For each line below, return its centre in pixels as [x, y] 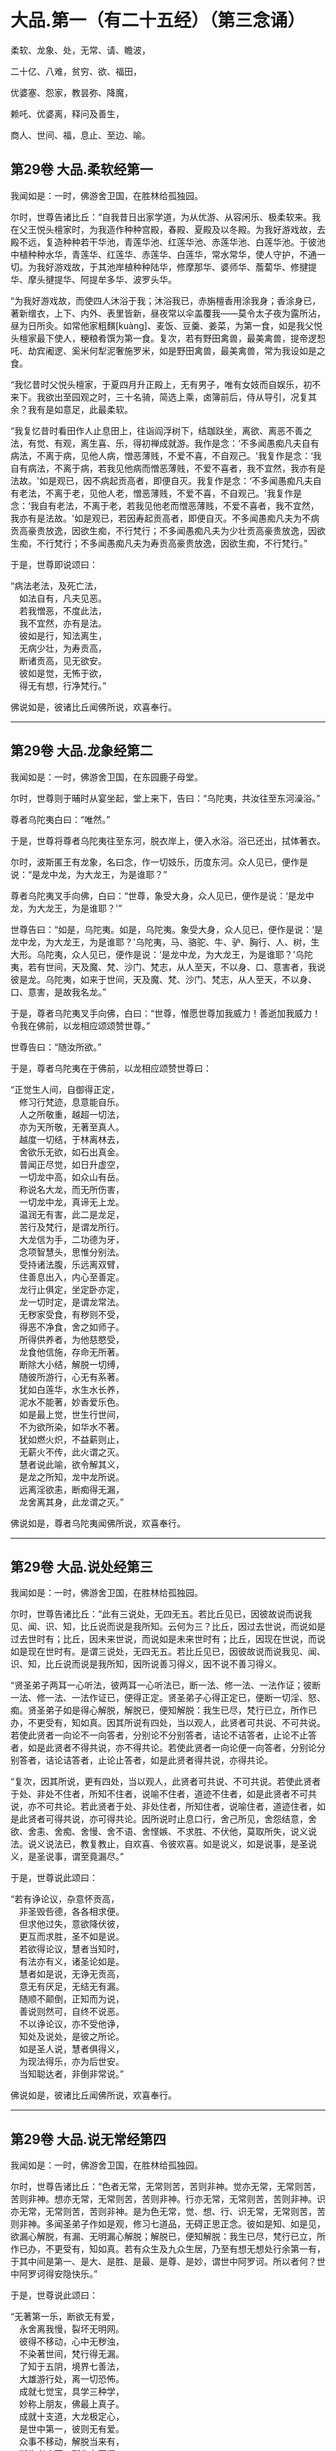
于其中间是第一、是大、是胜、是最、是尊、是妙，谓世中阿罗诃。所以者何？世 [168, 2262]
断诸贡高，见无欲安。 [62, 660]
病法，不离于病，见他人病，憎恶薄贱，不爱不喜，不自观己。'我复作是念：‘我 [166, 455]
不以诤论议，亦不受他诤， [71, 2024]
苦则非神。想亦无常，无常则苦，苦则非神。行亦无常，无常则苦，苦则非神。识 [168, 2199]
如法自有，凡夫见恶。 [62, 598]
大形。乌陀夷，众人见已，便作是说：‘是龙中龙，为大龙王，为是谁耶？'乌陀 [161, 954]
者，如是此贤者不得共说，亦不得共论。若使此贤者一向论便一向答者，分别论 [163, 1748]
